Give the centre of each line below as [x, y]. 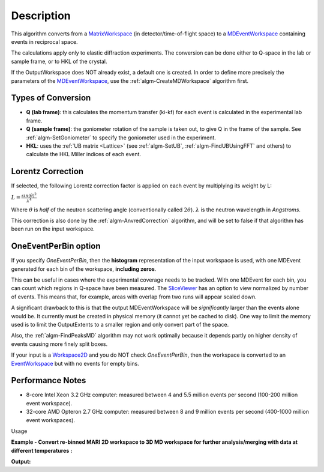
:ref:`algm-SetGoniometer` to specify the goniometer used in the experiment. [121, 138]
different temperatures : [42, 450]
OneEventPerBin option [56, 246]
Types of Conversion [51, 98]
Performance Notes [49, 380]
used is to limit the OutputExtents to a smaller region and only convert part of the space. [120, 324]
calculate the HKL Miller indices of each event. [83, 154]
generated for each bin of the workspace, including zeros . [84, 269]
